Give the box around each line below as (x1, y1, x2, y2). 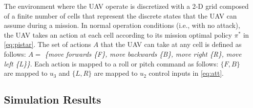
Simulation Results (4, 92, 101, 107)
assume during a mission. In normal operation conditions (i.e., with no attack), (4, 20, 240, 30)
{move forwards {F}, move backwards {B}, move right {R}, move (44, 48, 242, 59)
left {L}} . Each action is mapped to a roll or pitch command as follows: (4, 58, 218, 68)
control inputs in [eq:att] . (148, 68, 224, 78)
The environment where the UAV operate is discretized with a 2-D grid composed (4, 1, 249, 11)
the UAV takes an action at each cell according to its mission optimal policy (4, 29, 232, 40)
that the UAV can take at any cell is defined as (101, 39, 242, 49)
